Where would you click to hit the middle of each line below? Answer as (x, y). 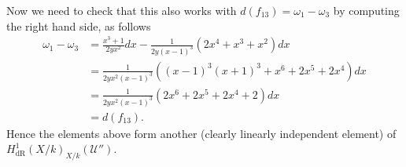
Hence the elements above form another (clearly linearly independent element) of (201, 133)
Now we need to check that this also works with (122, 10)
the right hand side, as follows (79, 25)
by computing (366, 10)
